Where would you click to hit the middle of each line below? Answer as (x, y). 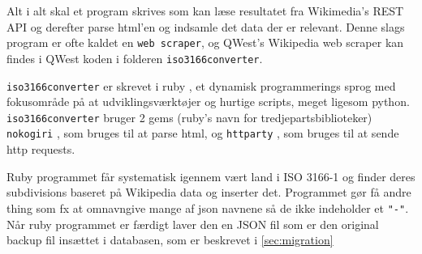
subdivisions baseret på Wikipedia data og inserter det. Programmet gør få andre (209, 192)
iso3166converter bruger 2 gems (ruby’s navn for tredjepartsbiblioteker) (189, 117)
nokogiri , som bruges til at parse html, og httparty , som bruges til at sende (203, 133)
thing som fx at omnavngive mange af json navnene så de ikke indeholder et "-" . (208, 207)
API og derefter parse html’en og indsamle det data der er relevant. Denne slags (206, 26)
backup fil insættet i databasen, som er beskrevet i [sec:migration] (170, 240)
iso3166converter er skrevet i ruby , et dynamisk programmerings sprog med (201, 85)
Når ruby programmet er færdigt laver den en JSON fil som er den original (193, 224)
